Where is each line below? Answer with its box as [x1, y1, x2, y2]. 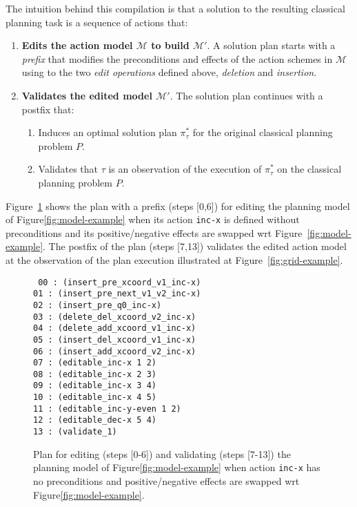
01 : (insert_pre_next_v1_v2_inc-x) [33, 289, 201, 299]
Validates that [38, 162, 99, 176]
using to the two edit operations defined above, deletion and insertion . [21, 65, 317, 79]
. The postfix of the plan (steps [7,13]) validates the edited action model [43, 239, 347, 254]
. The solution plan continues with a [170, 88, 323, 102]
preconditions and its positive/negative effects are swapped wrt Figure [6, 225, 303, 240]
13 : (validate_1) [33, 427, 117, 437]
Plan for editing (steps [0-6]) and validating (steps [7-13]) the [33, 446, 291, 461]
